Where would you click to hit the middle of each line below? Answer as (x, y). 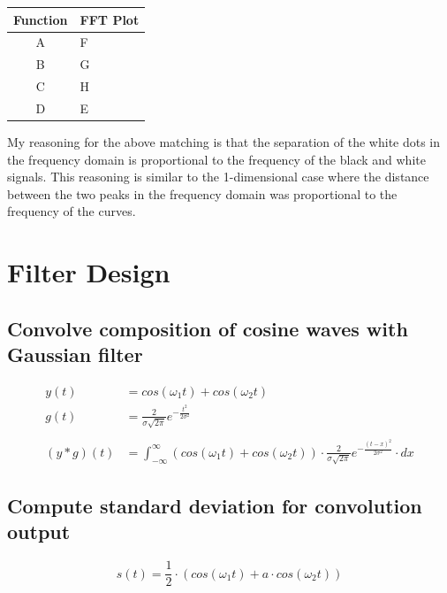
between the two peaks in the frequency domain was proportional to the (202, 193)
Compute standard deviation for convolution (215, 505)
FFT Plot (110, 19)
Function (41, 19)
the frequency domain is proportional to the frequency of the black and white (216, 159)
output (39, 531)
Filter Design (89, 272)
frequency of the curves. (72, 211)
